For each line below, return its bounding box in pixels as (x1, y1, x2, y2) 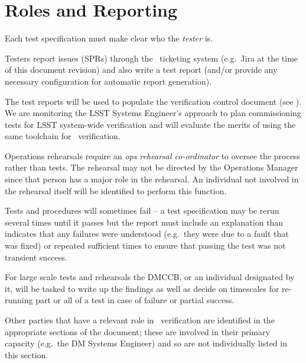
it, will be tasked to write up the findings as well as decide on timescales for (5, 282, 279, 294)
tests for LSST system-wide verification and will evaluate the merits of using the (5, 118, 296, 130)
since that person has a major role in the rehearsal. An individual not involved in (5, 173, 299, 185)
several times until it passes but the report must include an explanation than (5, 216, 284, 228)
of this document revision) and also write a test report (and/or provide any (5, 63, 278, 76)
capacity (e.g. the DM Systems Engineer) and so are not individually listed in (5, 337, 287, 349)
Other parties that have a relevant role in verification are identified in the (5, 314, 275, 326)
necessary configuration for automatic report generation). (5, 75, 212, 87)
